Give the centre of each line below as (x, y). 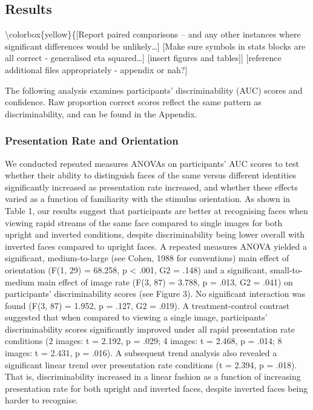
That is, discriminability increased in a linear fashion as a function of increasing (153, 376)
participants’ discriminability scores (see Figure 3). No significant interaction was (155, 294)
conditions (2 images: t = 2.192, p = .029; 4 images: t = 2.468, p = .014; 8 (143, 341)
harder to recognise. (41, 400)
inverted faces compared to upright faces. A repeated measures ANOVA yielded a (156, 246)
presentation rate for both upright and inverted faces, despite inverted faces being (156, 388)
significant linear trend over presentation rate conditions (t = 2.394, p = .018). (151, 364)
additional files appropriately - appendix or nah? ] (96, 69)
